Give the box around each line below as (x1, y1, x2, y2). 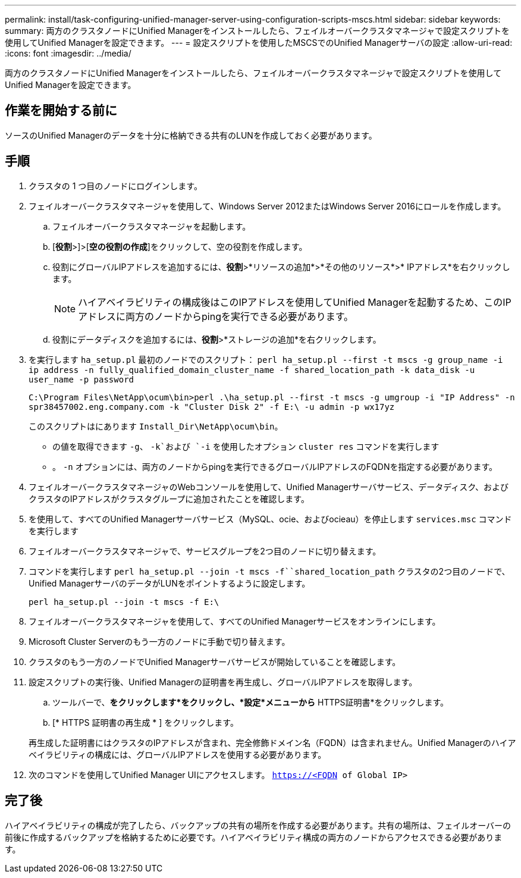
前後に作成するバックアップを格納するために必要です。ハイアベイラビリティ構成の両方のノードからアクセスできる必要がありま (5, 832, 503, 842)
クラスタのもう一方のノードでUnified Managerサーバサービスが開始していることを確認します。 (29, 656, 401, 667)
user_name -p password (29, 374, 134, 384)
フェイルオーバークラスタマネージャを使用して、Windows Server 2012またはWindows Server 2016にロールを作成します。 (29, 200, 506, 211)
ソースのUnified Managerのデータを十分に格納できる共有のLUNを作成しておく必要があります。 (5, 130, 377, 140)
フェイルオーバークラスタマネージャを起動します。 (52, 221, 251, 231)
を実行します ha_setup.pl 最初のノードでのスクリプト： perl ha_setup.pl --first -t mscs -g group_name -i (29, 354, 503, 365)
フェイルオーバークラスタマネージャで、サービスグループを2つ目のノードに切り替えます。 (29, 545, 381, 556)
